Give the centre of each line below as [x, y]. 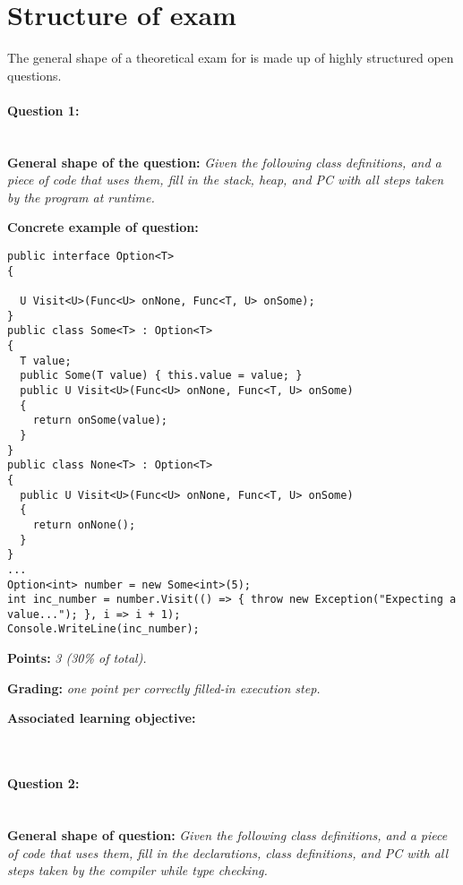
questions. [34, 75]
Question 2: [43, 783]
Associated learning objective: [102, 718]
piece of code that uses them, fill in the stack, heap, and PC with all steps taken [226, 180]
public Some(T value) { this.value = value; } [161, 376]
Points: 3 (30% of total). [77, 658]
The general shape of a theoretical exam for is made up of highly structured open [231, 58]
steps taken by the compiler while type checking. [137, 870]
